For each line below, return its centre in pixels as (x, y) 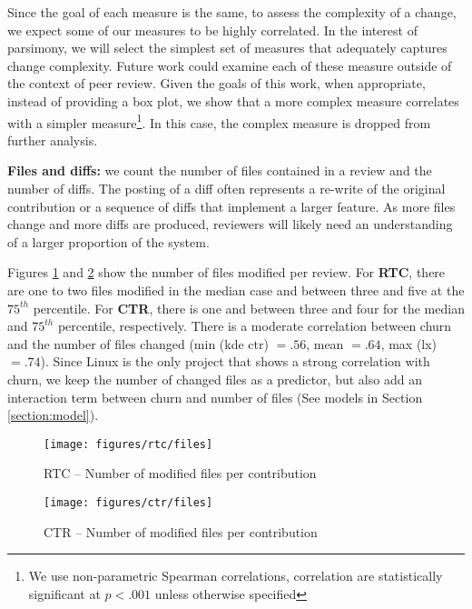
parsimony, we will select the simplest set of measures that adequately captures (227, 48)
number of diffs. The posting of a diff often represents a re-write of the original (226, 188)
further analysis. (53, 140)
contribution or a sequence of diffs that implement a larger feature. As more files (231, 206)
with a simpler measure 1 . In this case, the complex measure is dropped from (219, 121)
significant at (64, 593)
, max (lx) (409, 343)
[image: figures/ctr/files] (128, 502)
